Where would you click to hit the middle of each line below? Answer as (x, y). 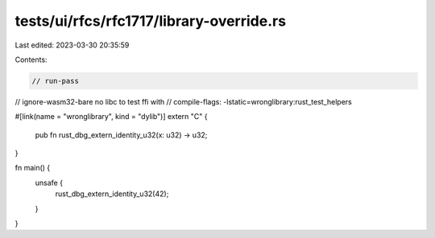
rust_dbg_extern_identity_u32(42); (112, 194)
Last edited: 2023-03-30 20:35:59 (72, 45)
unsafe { (49, 183)
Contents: (31, 59)
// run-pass (56, 81)
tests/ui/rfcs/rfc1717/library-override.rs (150, 21)
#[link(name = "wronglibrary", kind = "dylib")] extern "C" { (111, 117)
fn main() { (33, 168)
